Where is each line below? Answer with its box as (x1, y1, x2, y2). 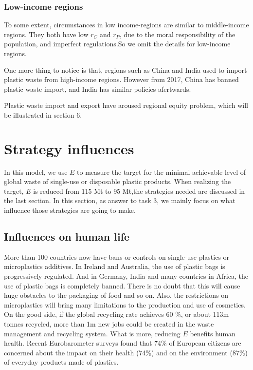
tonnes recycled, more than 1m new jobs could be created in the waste (4, 319, 214, 329)
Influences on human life (4, 229, 130, 244)
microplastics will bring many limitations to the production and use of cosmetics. (4, 299, 246, 309)
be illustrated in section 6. (4, 109, 82, 120)
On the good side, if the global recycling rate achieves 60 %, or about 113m (4, 309, 229, 319)
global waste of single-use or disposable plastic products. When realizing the (4, 176, 231, 186)
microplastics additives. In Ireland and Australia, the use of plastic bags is (4, 261, 225, 271)
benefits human (190, 328, 235, 338)
